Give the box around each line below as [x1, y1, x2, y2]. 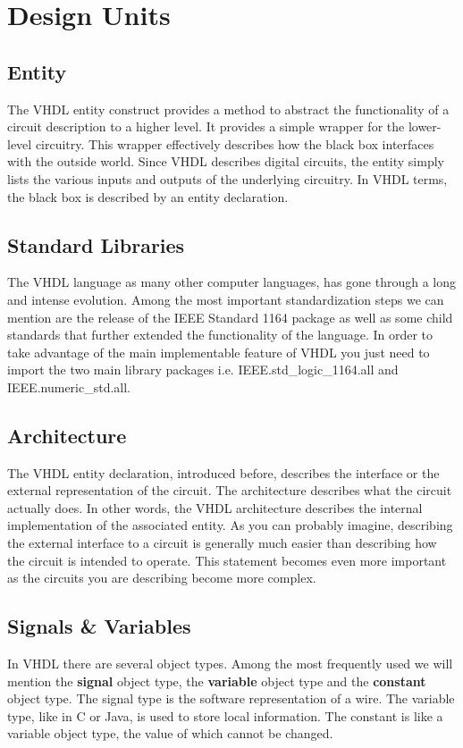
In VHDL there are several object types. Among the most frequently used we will [7, 654, 453, 673]
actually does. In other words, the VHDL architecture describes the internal [7, 498, 423, 517]
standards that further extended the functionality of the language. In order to [7, 325, 434, 344]
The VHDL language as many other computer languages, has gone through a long [7, 273, 457, 291]
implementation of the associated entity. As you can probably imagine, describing [7, 516, 453, 534]
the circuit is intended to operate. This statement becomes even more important [7, 550, 447, 569]
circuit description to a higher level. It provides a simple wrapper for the [7, 117, 405, 136]
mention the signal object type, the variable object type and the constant [7, 671, 426, 690]
